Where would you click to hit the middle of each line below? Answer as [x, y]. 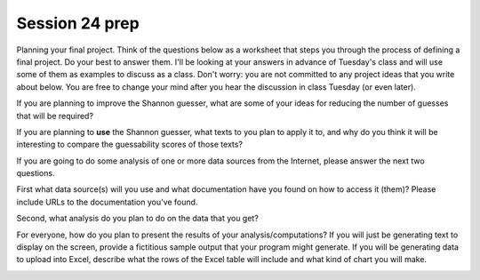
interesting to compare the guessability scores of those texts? [130, 144]
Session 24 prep [78, 23]
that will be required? [55, 116]
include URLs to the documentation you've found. [107, 202]
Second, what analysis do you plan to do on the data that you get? [138, 219]
